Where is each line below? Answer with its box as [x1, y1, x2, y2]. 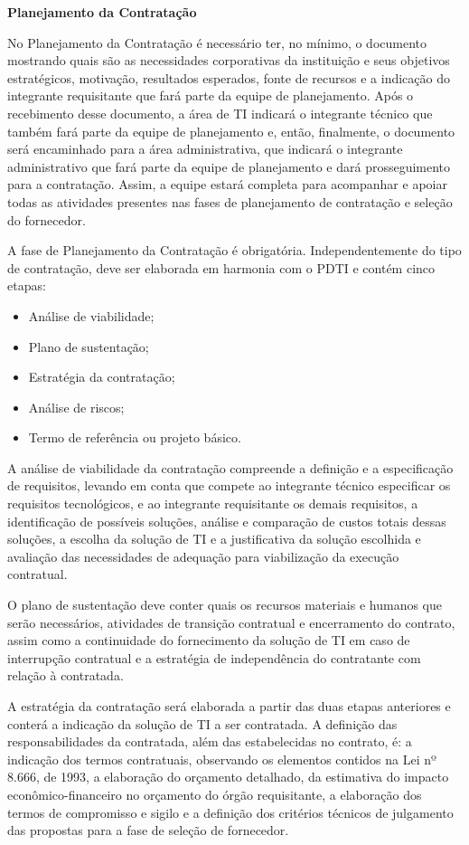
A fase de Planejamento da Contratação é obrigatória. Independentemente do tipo [7, 241, 462, 260]
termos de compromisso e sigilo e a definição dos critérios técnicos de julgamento [7, 802, 454, 821]
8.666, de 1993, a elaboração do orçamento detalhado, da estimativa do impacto [7, 767, 449, 786]
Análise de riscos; [28, 397, 125, 416]
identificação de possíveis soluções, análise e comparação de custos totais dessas [7, 511, 446, 530]
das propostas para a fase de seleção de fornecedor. [7, 821, 289, 840]
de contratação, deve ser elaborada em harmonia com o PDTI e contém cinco [7, 258, 436, 277]
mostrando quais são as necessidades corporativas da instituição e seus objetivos [7, 51, 450, 70]
